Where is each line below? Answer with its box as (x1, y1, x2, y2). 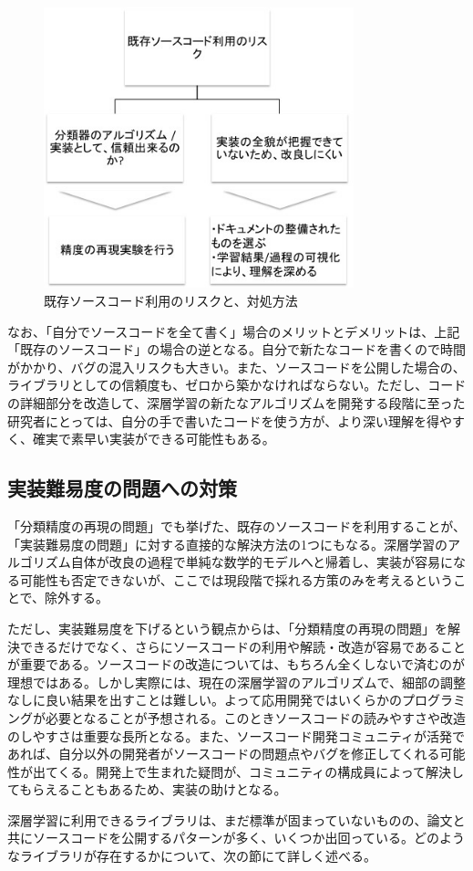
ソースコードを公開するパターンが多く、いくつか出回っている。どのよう (32, 828, 465, 847)
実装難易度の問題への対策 (7, 474, 237, 502)
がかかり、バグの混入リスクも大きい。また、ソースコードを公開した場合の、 (7, 357, 466, 376)
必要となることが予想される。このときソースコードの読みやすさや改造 (45, 708, 466, 727)
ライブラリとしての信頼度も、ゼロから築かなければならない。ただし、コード (7, 375, 467, 394)
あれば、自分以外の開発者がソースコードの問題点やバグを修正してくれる (7, 744, 440, 763)
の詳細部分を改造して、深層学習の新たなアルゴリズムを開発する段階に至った (7, 394, 466, 412)
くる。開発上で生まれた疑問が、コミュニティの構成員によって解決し (57, 761, 465, 781)
